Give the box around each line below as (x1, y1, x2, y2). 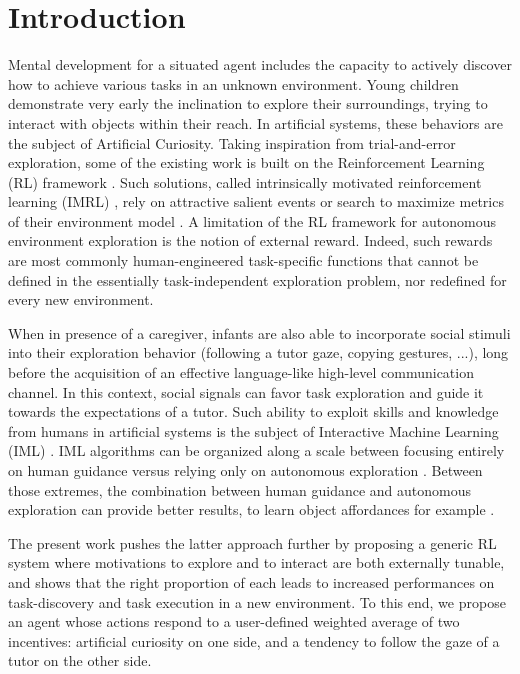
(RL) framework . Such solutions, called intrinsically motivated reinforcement (8, 171, 482, 192)
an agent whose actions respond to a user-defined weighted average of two (8, 611, 460, 632)
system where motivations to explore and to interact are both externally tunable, (8, 552, 505, 573)
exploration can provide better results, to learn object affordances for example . (8, 499, 495, 520)
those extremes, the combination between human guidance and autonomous (8, 479, 472, 500)
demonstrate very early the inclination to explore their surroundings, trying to (8, 93, 488, 114)
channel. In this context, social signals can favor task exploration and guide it (8, 381, 484, 402)
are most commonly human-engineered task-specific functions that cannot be (8, 250, 479, 271)
